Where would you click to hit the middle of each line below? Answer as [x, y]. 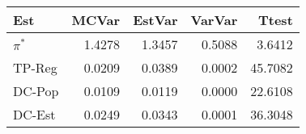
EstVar [155, 20]
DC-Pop [36, 91]
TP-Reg [35, 67]
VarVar [214, 20]
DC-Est [34, 114]
